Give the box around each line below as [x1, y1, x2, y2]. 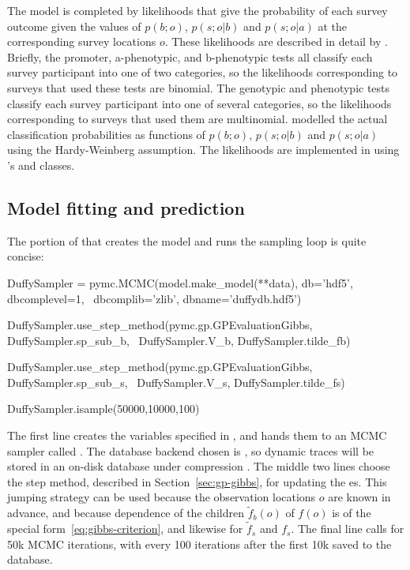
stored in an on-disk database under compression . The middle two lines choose [7, 458, 390, 474]
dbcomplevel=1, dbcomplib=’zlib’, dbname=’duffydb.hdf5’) [7, 290, 302, 306]
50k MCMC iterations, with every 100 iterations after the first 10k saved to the [7, 535, 392, 552]
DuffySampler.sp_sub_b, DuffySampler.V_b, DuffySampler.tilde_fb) [7, 332, 351, 348]
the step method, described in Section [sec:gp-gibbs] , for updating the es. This [7, 473, 387, 489]
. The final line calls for [291, 520, 404, 537]
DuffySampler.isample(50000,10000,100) [7, 400, 200, 417]
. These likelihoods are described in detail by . [164, 33, 388, 50]
